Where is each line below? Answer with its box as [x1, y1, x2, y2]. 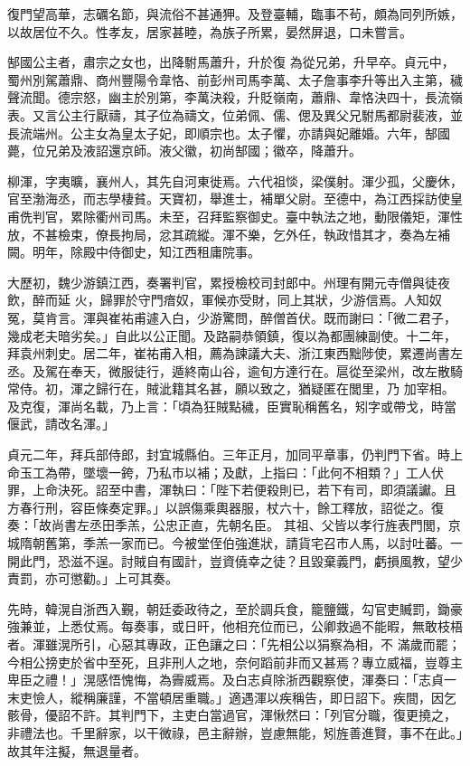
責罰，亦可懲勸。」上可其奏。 [7, 569, 178, 588]
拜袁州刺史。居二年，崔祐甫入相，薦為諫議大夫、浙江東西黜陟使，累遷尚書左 [7, 344, 463, 363]
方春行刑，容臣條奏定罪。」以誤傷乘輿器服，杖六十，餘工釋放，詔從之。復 [7, 497, 444, 516]
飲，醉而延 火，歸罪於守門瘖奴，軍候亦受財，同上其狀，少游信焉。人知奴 [7, 290, 442, 309]
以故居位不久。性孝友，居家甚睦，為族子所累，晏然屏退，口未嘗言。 [7, 22, 412, 41]
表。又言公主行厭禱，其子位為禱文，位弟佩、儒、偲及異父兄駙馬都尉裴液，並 [7, 105, 463, 124]
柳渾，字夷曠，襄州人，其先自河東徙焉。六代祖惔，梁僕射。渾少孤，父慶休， [7, 171, 463, 190]
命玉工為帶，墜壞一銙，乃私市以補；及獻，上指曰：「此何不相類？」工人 [7, 462, 431, 481]
